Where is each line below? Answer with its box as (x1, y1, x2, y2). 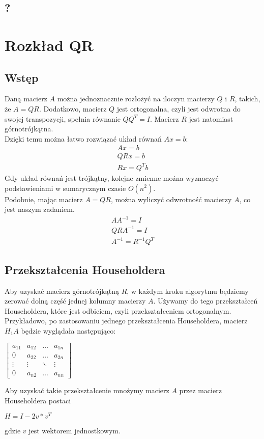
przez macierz (179, 385, 222, 395)
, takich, (234, 93, 260, 104)
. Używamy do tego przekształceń (153, 295, 258, 306)
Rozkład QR (5, 34, 94, 55)
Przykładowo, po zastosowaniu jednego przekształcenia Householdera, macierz (5, 315, 248, 326)
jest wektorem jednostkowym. (28, 425, 121, 436)
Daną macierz (5, 93, 47, 104)
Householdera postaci (5, 395, 71, 405)
